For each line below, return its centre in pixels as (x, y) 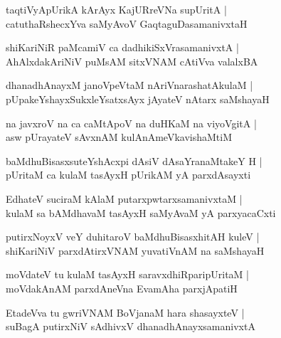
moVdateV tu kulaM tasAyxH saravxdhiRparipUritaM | (127, 274)
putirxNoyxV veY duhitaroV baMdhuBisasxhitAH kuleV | (133, 237)
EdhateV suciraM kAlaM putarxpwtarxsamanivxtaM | (124, 198)
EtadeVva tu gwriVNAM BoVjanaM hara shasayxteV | (125, 312)
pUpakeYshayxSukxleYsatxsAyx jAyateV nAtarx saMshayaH (138, 99)
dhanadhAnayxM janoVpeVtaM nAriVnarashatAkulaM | (129, 85)
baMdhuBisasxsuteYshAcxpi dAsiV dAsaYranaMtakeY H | (134, 160)
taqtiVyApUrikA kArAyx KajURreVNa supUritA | (116, 9)
